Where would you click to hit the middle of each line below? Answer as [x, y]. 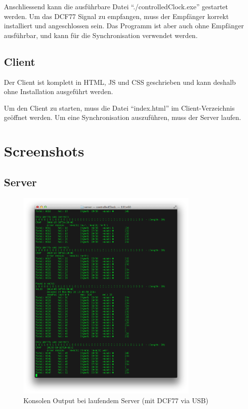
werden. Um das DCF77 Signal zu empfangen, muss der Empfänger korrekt [116, 16]
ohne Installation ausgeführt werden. [58, 91]
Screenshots [44, 151]
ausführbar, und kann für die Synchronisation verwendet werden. [101, 35]
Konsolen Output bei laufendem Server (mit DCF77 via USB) [116, 400]
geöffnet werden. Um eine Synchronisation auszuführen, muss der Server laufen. [123, 117]
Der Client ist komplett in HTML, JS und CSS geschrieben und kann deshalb [120, 82]
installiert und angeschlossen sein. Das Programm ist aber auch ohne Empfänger [124, 26]
